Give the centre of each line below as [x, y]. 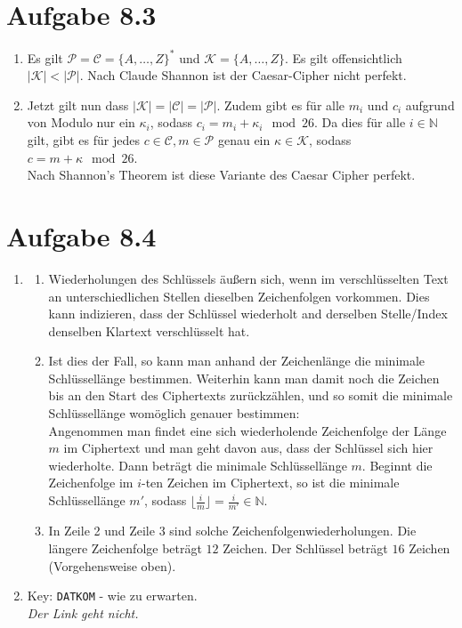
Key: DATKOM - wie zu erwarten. [112, 596]
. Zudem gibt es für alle [281, 105]
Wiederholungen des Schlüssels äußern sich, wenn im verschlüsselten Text [248, 278]
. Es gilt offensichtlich [343, 57]
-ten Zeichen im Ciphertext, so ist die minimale [270, 483]
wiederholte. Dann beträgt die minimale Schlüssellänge [198, 465]
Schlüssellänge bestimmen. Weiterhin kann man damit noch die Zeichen [244, 378]
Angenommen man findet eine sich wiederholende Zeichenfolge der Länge [247, 430]
